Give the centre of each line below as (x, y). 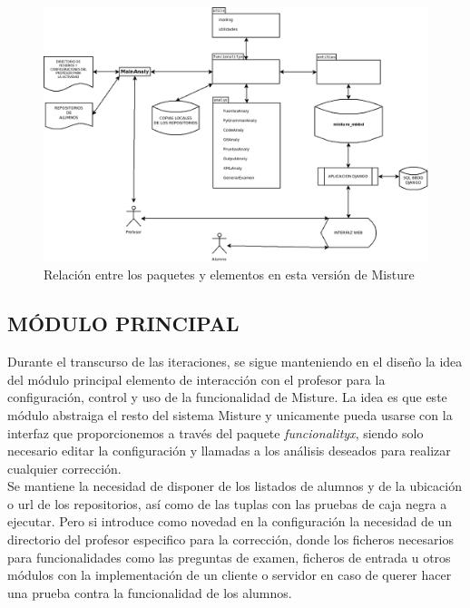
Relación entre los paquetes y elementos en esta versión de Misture (229, 275)
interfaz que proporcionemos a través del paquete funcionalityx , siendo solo (215, 432)
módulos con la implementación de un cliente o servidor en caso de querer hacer (230, 575)
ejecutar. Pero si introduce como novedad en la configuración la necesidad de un (230, 521)
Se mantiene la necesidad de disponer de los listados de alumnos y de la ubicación (235, 486)
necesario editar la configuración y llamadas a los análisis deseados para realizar (229, 451)
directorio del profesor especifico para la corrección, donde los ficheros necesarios (230, 539)
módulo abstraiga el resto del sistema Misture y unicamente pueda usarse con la (230, 414)
